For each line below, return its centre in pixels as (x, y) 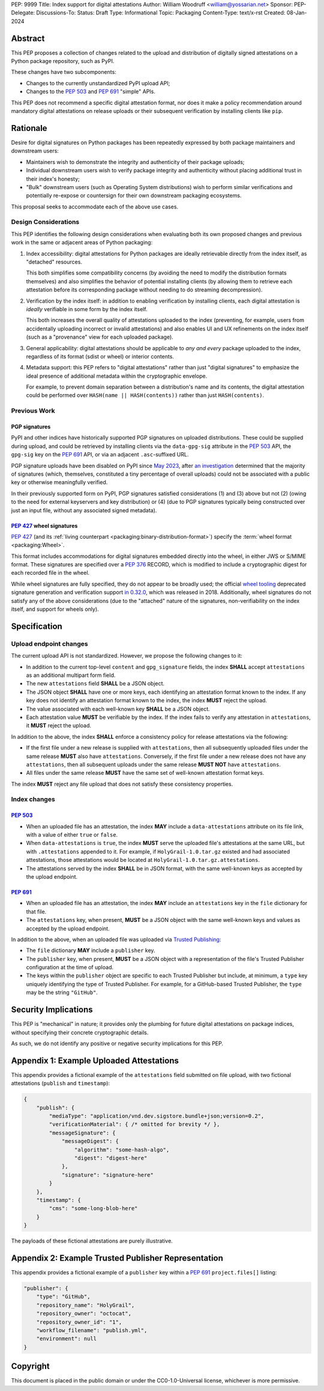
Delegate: (23, 13)
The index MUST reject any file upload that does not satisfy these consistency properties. (122, 784)
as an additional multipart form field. (71, 675)
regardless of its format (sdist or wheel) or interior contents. (100, 356)
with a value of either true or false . (72, 835)
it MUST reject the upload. (59, 726)
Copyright (31, 1366)
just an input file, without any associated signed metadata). (84, 510)
